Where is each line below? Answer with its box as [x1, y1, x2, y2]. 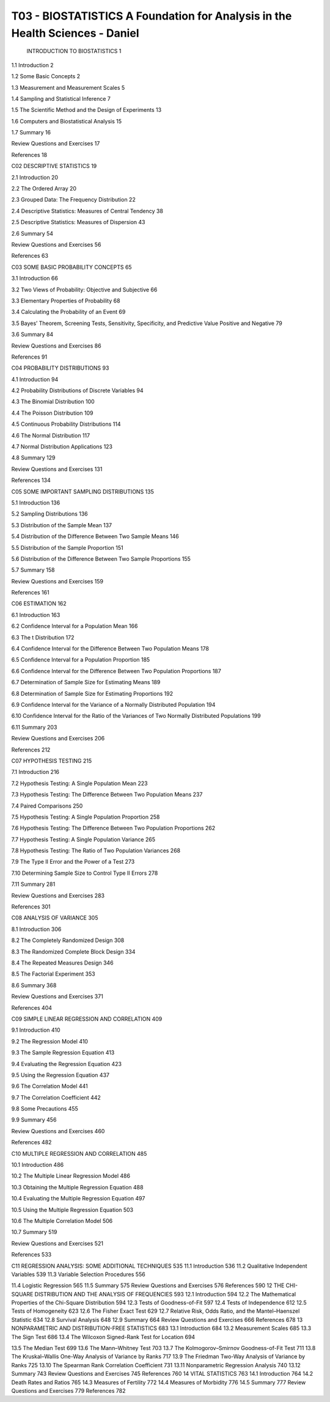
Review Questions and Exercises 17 [11, 140, 100, 147]
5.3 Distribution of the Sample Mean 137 [11, 521, 112, 528]
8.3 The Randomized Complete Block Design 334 [11, 947, 136, 955]
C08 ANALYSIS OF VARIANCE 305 [11, 914, 98, 922]
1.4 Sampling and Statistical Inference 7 [11, 95, 111, 102]
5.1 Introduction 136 [11, 498, 61, 506]
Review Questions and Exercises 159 [11, 577, 104, 585]
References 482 [11, 1139, 52, 1146]
